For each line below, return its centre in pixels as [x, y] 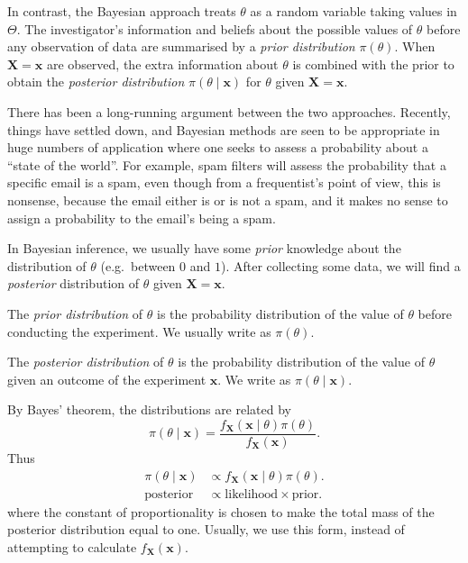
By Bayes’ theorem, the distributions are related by [149, 409]
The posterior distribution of [86, 362]
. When [415, 46]
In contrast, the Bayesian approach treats [122, 11]
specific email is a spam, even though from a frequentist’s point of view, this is [224, 182]
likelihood [252, 494]
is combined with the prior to [373, 64]
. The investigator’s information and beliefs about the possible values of [215, 28]
